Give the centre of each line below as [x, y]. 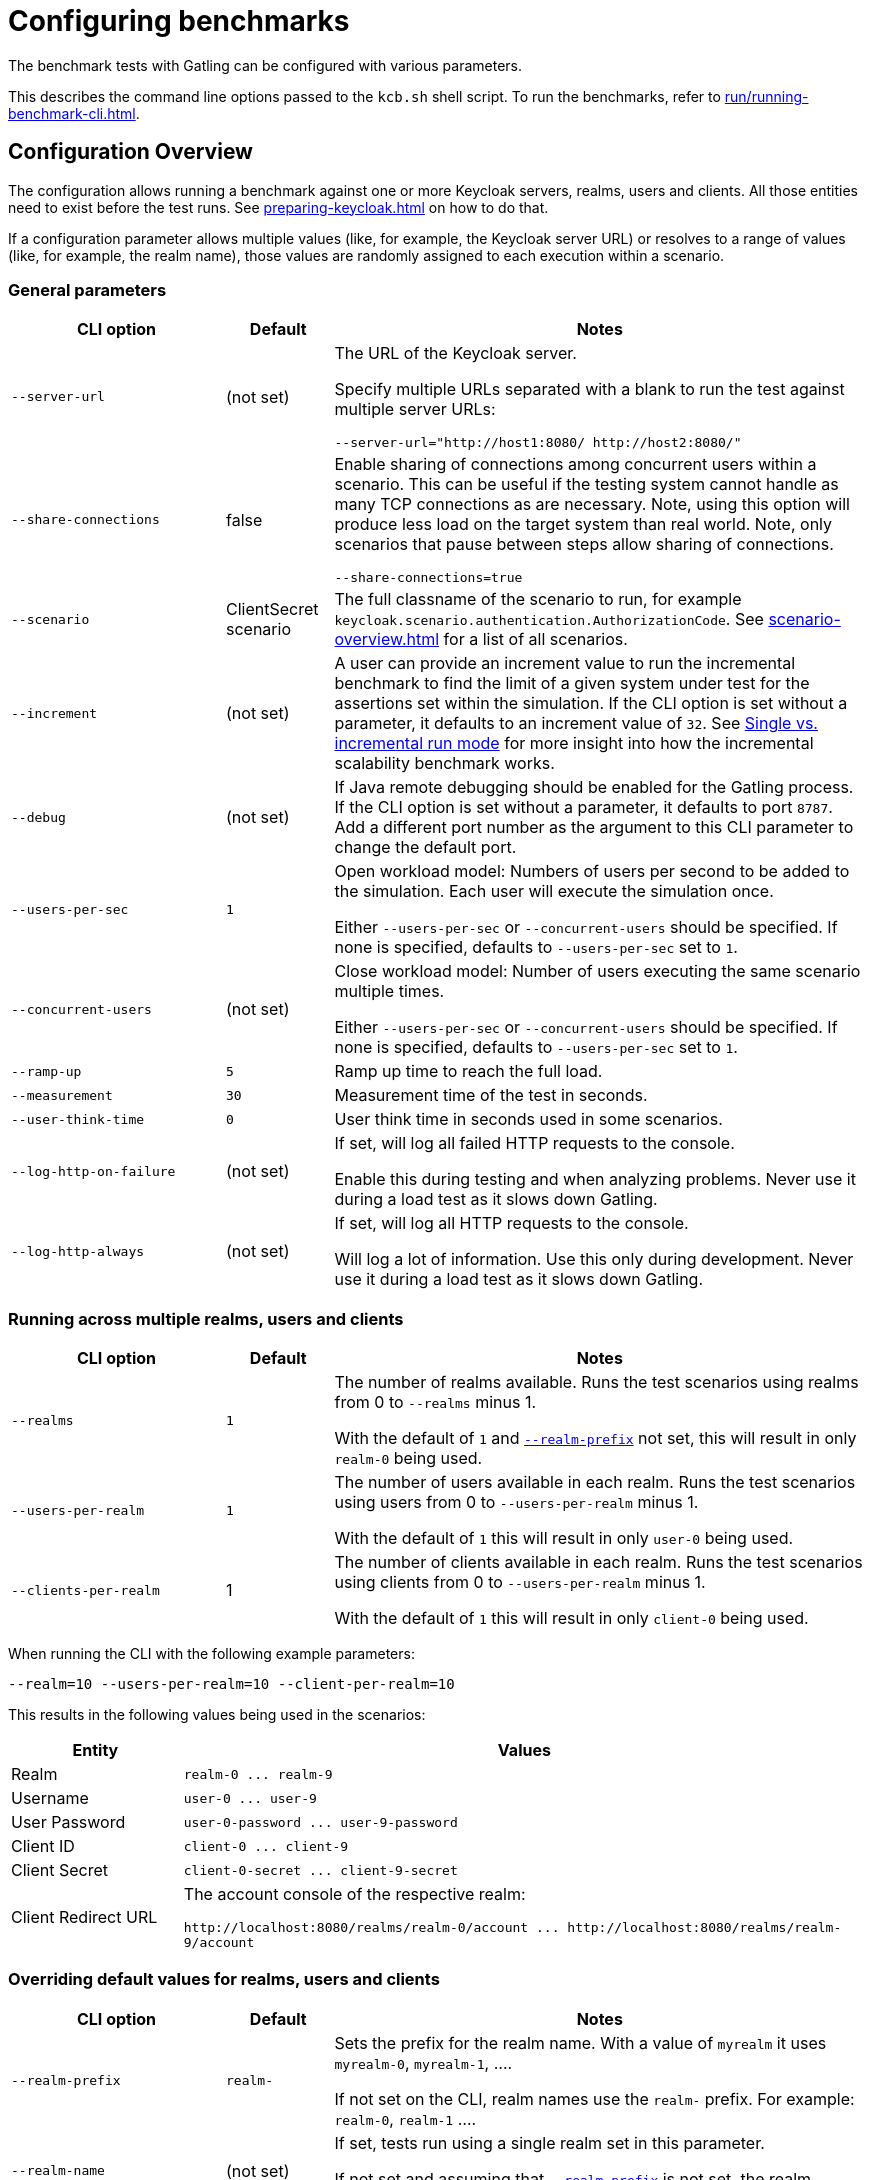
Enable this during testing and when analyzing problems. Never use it [595, 1179]
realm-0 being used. [408, 1458]
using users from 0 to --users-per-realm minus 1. [516, 1502]
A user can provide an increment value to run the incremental [565, 663]
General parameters [87, 289]
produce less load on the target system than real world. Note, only [583, 524]
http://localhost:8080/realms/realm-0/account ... [371, 1928]
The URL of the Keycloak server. [455, 353]
